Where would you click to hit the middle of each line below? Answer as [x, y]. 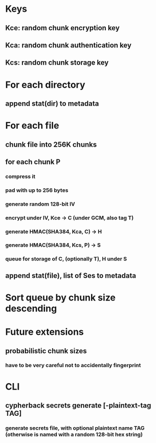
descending [31, 308]
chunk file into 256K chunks [51, 144]
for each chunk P [33, 162]
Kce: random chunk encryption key [63, 28]
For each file [32, 126]
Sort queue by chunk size [61, 297]
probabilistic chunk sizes [46, 351]
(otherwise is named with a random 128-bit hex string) [74, 434]
